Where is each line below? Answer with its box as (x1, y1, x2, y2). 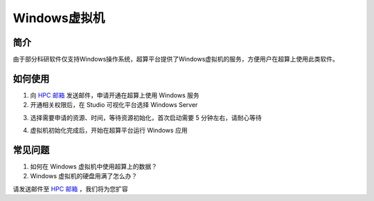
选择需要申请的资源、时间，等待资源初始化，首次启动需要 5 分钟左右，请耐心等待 (30, 113, 262, 122)
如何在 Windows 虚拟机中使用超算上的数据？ (30, 162, 157, 171)
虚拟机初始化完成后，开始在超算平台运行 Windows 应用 (30, 126, 188, 135)
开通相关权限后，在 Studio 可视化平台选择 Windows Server (30, 101, 198, 109)
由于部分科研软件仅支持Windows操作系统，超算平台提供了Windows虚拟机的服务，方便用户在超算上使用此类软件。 (12, 55, 339, 64)
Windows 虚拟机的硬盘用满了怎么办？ (30, 172, 138, 180)
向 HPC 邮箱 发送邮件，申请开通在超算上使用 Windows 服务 (30, 90, 200, 99)
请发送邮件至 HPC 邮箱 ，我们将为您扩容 (12, 184, 128, 193)
